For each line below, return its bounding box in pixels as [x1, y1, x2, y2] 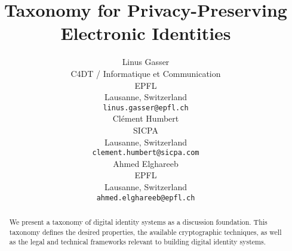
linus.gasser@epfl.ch [103, 103, 189, 112]
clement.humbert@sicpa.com [92, 148, 199, 157]
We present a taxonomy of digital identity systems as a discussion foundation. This [9, 217, 268, 227]
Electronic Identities [60, 21, 231, 45]
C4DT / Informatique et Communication [70, 67, 221, 79]
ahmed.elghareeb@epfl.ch [96, 193, 195, 202]
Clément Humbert [112, 112, 179, 125]
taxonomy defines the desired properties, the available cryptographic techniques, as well [9, 227, 282, 237]
